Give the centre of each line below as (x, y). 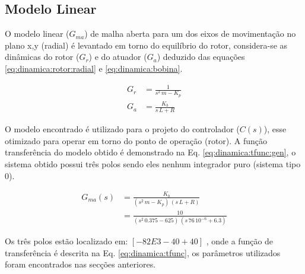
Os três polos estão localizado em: (66, 241)
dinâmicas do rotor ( (42, 57)
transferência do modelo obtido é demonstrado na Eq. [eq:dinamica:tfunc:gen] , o (150, 152)
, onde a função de (240, 241)
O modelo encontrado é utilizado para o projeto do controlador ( (122, 129)
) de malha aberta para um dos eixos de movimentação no (190, 34)
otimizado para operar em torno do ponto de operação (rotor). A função (136, 140)
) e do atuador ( (118, 57)
